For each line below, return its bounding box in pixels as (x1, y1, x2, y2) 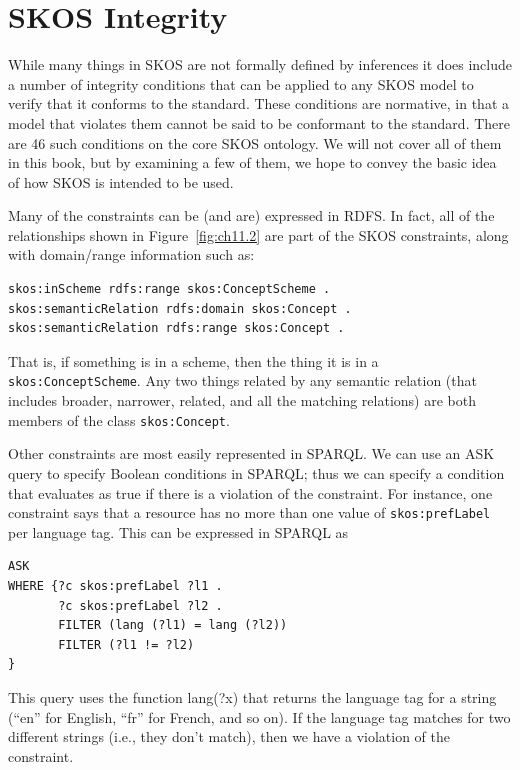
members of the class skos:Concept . (8, 409, 230, 430)
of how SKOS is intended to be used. (8, 171, 234, 192)
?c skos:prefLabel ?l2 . (58, 598, 223, 613)
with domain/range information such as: (8, 244, 255, 265)
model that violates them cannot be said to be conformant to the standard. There (8, 112, 511, 133)
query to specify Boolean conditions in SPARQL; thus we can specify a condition (8, 462, 505, 483)
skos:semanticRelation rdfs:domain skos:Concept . (8, 301, 352, 316)
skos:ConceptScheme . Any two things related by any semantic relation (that (8, 370, 477, 391)
